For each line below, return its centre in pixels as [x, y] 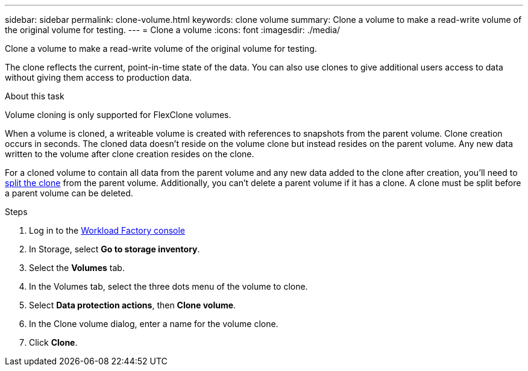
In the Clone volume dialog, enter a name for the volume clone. [154, 324]
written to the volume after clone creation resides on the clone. [130, 154]
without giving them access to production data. [99, 77]
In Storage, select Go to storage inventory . [115, 249]
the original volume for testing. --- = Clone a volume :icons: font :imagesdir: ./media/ [173, 30]
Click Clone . [53, 342]
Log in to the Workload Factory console [107, 230]
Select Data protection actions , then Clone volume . [133, 305]
